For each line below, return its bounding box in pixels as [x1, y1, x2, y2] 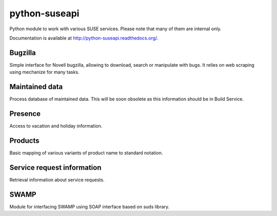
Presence [9, 109, 41, 118]
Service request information [9, 163, 102, 172]
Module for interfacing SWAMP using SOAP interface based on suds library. [9, 203, 170, 210]
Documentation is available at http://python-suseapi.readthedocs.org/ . [9, 35, 159, 41]
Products [9, 136, 39, 145]
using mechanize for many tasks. [9, 69, 80, 75]
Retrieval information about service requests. [9, 176, 105, 183]
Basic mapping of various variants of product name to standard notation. [9, 149, 163, 156]
